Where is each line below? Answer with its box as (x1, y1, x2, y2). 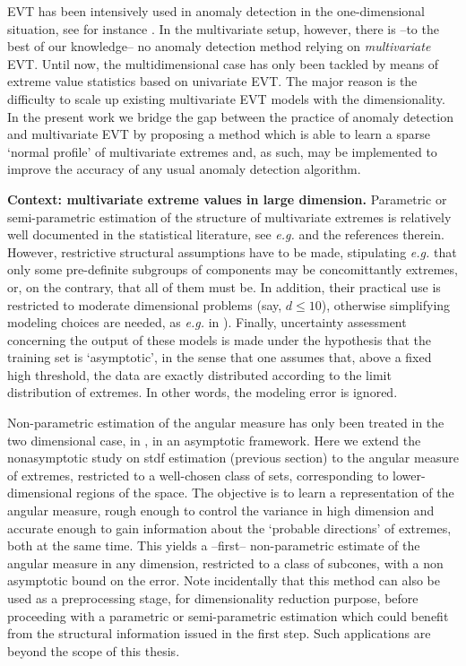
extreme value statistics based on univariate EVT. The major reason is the (7, 72, 418, 91)
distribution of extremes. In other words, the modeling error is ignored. (7, 383, 398, 402)
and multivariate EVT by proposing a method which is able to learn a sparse (7, 125, 430, 143)
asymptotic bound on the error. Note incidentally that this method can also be (7, 571, 440, 590)
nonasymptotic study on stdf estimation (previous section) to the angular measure (7, 448, 459, 467)
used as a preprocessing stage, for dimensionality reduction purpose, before (7, 589, 419, 607)
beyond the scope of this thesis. (7, 641, 180, 660)
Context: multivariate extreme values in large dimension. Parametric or (7, 189, 447, 208)
